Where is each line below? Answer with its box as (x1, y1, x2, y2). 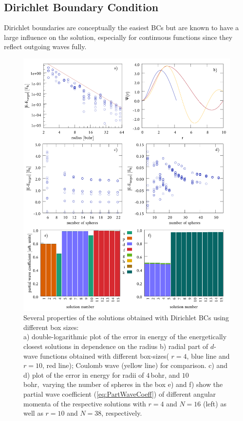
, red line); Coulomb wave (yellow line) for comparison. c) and (42, 360, 228, 370)
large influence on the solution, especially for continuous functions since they (4, 32, 233, 42)
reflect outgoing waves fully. (4, 41, 87, 52)
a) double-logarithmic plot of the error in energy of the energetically (23, 331, 227, 342)
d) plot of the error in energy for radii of (23, 369, 144, 380)
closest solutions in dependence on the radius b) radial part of (23, 341, 208, 351)
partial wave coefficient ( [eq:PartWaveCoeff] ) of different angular (23, 389, 216, 399)
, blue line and (187, 350, 230, 361)
